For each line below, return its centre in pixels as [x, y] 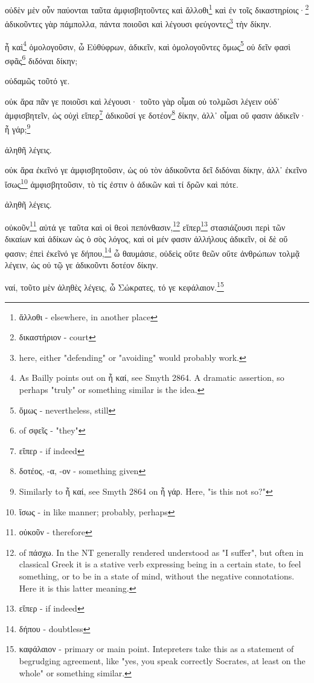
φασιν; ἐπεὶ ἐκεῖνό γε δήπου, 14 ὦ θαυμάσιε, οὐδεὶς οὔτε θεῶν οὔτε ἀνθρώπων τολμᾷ [152, 252]
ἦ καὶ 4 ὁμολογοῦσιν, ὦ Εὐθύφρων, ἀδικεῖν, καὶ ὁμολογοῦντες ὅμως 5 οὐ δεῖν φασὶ [148, 45]
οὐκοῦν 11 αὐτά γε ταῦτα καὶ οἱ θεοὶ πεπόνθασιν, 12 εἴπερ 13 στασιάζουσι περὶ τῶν [145, 226]
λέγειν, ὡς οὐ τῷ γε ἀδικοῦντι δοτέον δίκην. [82, 264]
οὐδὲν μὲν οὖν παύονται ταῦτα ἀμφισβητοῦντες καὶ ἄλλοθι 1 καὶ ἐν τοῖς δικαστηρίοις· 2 [157, 9]
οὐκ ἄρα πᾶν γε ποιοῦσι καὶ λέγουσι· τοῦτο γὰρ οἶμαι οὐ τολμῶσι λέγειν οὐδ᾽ [143, 101]
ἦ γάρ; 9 [18, 128]
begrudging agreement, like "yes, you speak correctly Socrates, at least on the [162, 660]
